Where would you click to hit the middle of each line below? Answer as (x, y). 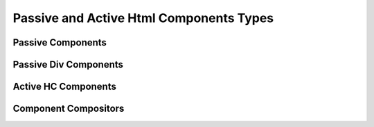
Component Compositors (69, 109)
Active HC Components (65, 87)
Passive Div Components (68, 65)
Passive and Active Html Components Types (143, 18)
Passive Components (60, 42)
